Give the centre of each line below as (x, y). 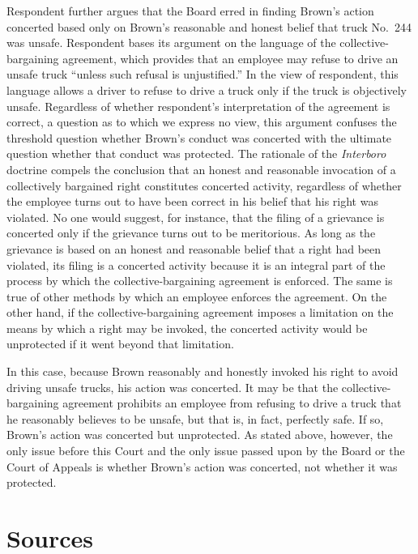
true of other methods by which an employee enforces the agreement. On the (197, 296)
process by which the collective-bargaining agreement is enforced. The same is (200, 281)
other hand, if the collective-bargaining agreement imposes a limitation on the (200, 312)
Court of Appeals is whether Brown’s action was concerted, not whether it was (202, 466)
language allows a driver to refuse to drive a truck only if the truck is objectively (207, 89)
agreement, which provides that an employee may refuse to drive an (230, 58)
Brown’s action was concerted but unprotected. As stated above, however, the (200, 435)
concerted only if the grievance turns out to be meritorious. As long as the (191, 233)
